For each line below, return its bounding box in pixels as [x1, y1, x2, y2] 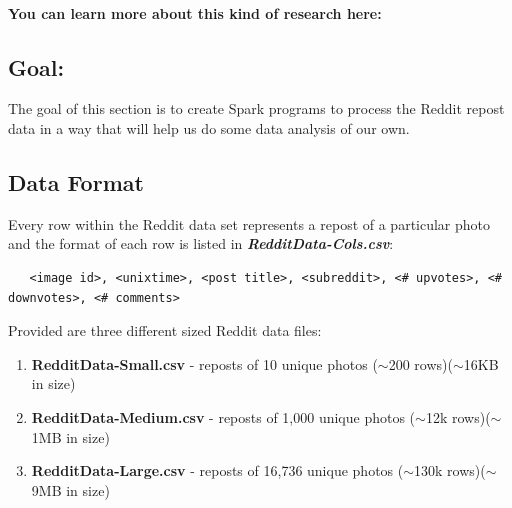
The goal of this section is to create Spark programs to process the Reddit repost [8, 98, 505, 119]
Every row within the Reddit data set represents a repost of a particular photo [8, 213, 491, 234]
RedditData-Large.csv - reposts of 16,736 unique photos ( [31, 460, 404, 481]
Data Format [8, 166, 144, 197]
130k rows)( [414, 460, 486, 481]
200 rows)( [388, 353, 453, 374]
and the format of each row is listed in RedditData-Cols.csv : [8, 233, 394, 254]
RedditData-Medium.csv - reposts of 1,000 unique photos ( [31, 406, 416, 427]
